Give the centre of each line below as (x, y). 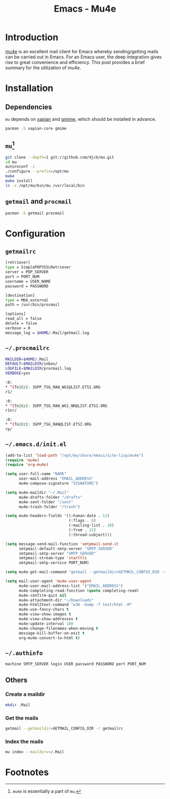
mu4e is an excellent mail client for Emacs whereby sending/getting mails (82, 51)
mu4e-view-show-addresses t (48, 619)
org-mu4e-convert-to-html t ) (49, 638)
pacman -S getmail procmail (35, 213)
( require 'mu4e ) (22, 460)
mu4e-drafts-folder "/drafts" (50, 497)
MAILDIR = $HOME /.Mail (27, 359)
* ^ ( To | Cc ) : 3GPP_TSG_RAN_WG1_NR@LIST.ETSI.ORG (56, 406)
